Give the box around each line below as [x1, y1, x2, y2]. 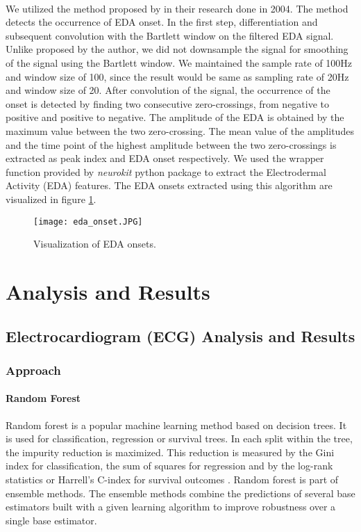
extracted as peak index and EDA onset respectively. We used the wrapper [6, 151, 324, 166]
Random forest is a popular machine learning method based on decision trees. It [6, 417, 347, 432]
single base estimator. [6, 513, 97, 527]
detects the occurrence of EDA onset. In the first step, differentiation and [6, 15, 318, 29]
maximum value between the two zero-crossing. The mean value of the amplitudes [6, 123, 354, 138]
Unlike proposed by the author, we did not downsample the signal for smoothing [6, 42, 349, 56]
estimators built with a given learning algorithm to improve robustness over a [6, 499, 336, 514]
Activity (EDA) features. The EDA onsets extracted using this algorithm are [6, 178, 333, 193]
